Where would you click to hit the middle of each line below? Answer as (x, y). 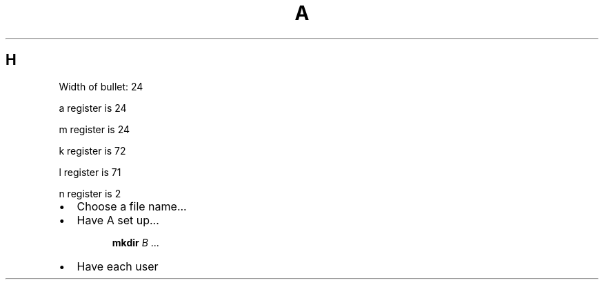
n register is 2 (90, 193)
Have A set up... (118, 220)
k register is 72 (92, 150)
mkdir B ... (135, 242)
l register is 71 (90, 172)
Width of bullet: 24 (101, 86)
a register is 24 (93, 108)
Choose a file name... (132, 206)
